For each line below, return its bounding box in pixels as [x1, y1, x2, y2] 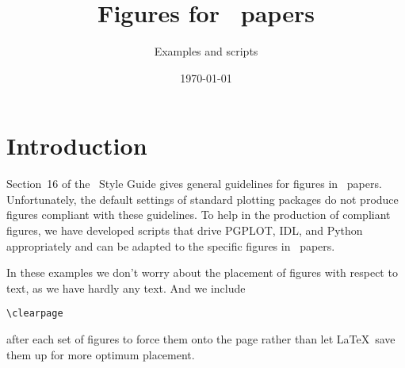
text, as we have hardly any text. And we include [6, 279, 246, 296]
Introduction [6, 129, 147, 162]
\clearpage [6, 308, 63, 320]
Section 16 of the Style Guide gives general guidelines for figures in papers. [6, 175, 382, 192]
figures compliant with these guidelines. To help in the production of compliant [6, 206, 391, 223]
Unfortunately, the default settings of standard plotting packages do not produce [6, 190, 399, 207]
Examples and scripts [154, 43, 258, 59]
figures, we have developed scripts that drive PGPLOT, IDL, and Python [6, 222, 363, 239]
